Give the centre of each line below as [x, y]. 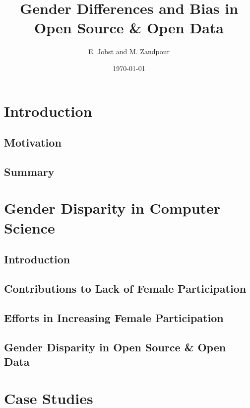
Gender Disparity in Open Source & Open [115, 347]
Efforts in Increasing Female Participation [114, 317]
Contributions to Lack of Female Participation [125, 288]
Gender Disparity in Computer [112, 208]
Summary [29, 171]
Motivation [33, 142]
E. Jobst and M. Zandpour [129, 51]
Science [30, 227]
